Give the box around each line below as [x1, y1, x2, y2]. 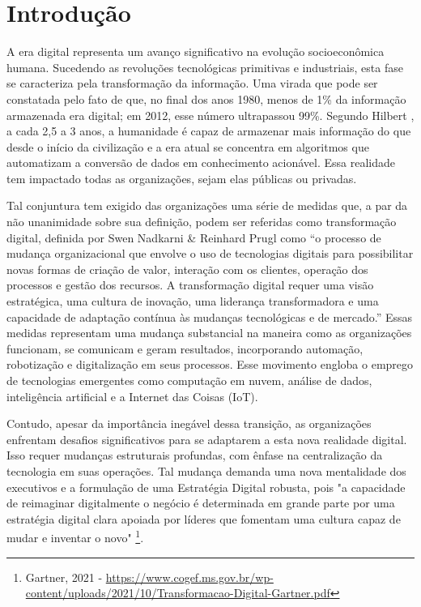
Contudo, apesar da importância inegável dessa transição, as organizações [6, 415, 372, 432]
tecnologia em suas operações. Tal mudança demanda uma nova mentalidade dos [6, 462, 406, 479]
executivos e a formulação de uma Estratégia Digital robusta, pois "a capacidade [6, 478, 406, 495]
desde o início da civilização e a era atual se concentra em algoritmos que [6, 138, 369, 155]
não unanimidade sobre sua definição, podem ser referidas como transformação [6, 213, 397, 230]
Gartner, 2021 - [25, 568, 103, 585]
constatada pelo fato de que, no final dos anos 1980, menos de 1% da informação [6, 90, 406, 107]
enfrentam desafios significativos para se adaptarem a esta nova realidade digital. [6, 430, 407, 447]
